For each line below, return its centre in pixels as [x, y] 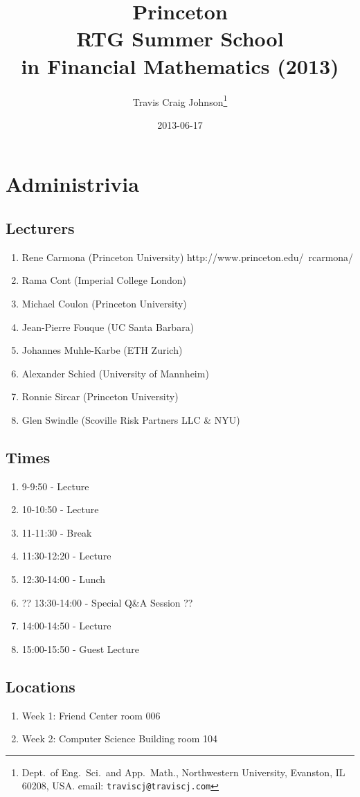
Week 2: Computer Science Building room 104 [120, 738]
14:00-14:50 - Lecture [66, 626]
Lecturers [40, 227]
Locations [40, 686]
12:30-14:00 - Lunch [64, 579]
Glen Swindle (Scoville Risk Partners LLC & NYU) [131, 419]
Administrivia [72, 184]
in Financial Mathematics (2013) [180, 65]
